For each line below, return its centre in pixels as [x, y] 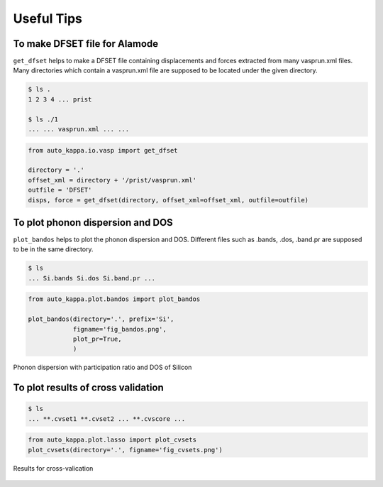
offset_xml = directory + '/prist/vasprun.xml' [112, 180]
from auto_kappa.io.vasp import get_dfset [103, 150]
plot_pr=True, [97, 339]
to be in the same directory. [53, 249]
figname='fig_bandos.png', [120, 329]
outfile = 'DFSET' [60, 190]
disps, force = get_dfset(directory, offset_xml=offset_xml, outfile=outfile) [168, 200]
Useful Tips [48, 18]
